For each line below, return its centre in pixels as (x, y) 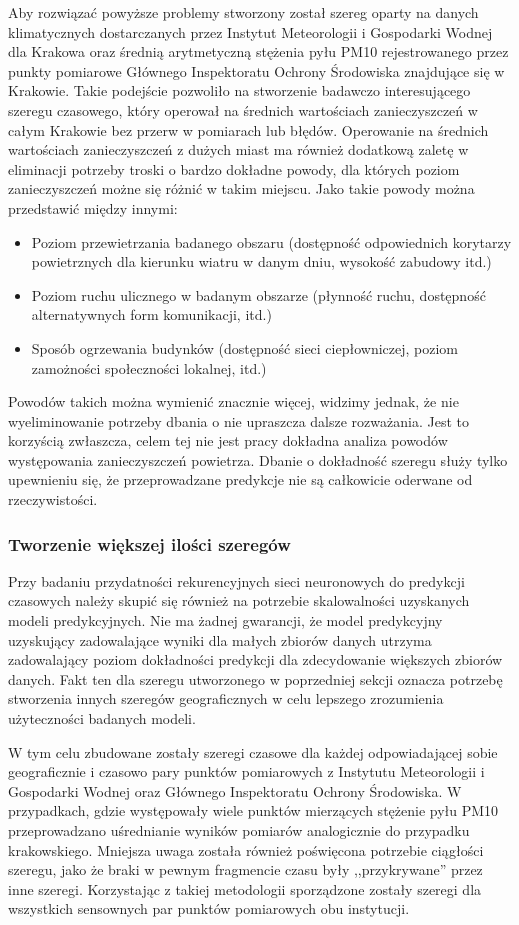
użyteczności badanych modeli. (102, 718)
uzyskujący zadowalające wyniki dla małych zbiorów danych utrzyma (220, 639)
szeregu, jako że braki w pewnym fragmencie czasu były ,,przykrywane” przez (245, 869)
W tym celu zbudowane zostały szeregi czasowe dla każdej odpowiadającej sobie (253, 751)
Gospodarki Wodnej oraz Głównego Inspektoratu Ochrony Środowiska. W (235, 790)
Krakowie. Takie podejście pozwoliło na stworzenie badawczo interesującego (239, 90)
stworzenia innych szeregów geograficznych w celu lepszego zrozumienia (226, 698)
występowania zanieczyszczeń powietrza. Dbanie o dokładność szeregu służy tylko (258, 459)
